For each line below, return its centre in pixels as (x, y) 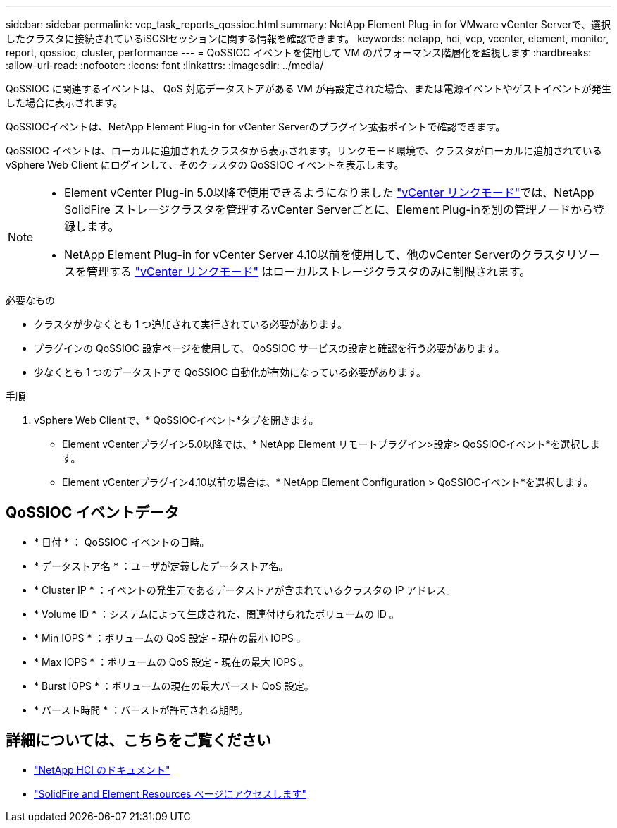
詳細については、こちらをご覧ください (138, 741)
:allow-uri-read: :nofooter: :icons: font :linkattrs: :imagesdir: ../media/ (165, 65)
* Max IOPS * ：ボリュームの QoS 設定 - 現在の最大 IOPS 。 (172, 662)
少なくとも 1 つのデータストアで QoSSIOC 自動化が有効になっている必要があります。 (230, 372)
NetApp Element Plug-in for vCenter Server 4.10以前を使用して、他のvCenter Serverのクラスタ (315, 255)
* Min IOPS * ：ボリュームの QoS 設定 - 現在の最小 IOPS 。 (170, 638)
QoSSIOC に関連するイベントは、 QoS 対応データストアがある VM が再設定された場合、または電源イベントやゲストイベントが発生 (308, 89)
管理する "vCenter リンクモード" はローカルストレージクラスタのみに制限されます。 (309, 272)
